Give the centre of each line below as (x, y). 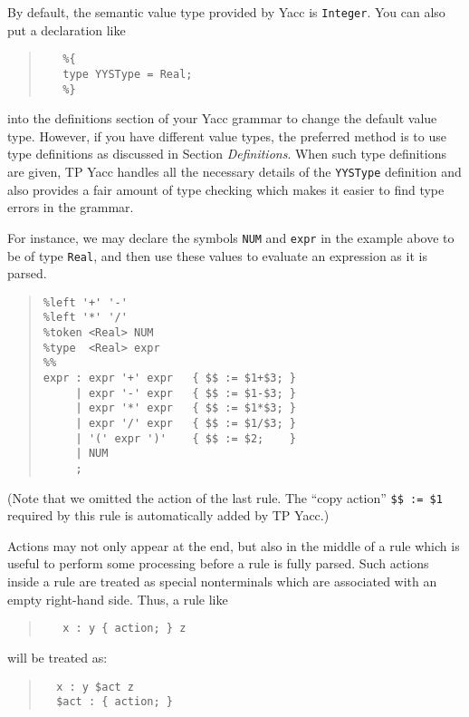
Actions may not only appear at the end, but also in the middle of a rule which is (234, 545)
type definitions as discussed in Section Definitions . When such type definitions (227, 154)
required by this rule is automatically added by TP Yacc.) (168, 515)
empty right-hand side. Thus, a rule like (118, 599)
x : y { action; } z (124, 629)
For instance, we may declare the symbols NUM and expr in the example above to (231, 237)
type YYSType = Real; (128, 74)
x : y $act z (96, 687)
